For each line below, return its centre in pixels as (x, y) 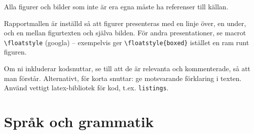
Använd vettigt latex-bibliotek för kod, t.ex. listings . (86, 88)
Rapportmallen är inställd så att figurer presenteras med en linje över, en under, (125, 23)
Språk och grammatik (79, 121)
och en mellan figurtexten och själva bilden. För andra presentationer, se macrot (125, 33)
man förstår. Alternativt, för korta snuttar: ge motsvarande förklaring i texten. (123, 78)
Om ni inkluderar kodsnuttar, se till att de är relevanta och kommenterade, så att (127, 68)
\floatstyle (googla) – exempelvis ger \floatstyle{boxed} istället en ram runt (127, 42)
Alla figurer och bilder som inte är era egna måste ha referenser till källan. (116, 6)
